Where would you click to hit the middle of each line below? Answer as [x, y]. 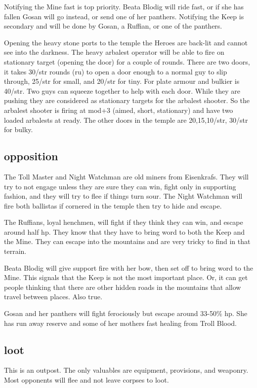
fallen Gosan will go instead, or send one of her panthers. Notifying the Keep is [124, 16]
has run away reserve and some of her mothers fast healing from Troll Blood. [121, 323]
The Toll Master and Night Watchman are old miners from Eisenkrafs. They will [126, 176]
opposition [31, 156]
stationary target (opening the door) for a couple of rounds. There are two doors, [127, 61]
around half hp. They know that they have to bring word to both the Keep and [125, 231]
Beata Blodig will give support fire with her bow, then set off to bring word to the [128, 267]
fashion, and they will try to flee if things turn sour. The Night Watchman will [123, 196]
